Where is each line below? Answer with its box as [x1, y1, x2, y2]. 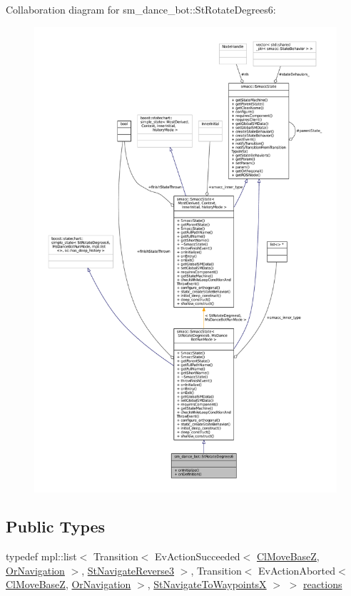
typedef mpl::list [6, 549, 77, 564]
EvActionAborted [258, 562, 335, 577]
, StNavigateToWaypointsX [147, 577, 267, 592]
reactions [302, 577, 342, 592]
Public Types [6, 515, 106, 537]
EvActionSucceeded [155, 549, 240, 564]
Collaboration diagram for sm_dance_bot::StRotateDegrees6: [6, 2, 276, 16]
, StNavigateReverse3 [81, 562, 175, 577]
